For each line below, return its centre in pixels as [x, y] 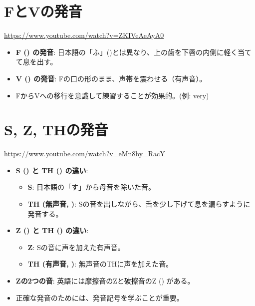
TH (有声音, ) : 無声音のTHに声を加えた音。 [100, 264]
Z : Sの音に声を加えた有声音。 [76, 247]
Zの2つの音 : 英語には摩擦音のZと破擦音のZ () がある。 [105, 280]
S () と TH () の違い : [52, 170]
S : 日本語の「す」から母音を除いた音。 [92, 187]
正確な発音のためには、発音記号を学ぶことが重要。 [100, 297]
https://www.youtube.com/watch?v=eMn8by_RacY [85, 153]
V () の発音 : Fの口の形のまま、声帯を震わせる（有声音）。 [111, 78]
